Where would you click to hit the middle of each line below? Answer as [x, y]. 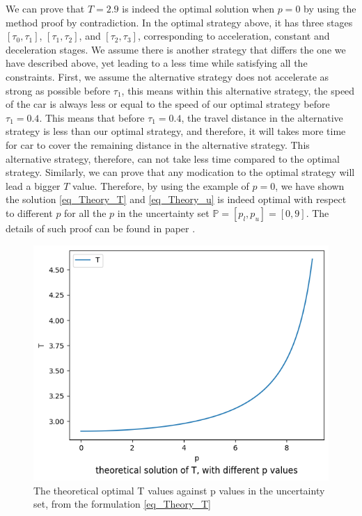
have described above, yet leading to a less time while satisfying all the [157, 63]
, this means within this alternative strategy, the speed [238, 90]
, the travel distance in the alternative [262, 117]
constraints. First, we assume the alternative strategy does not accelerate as [167, 76]
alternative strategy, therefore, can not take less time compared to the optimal [173, 158]
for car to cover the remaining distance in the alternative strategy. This [158, 144]
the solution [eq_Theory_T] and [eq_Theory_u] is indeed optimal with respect [176, 199]
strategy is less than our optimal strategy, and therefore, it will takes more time [176, 131]
